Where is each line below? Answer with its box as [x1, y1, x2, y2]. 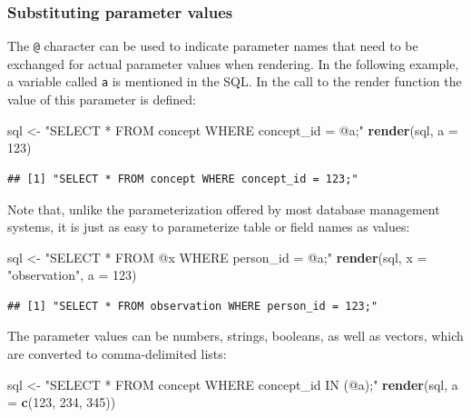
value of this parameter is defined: [7, 90, 196, 109]
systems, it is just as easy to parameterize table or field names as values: [7, 217, 410, 236]
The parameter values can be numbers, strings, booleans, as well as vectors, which [7, 326, 464, 345]
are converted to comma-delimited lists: [7, 344, 227, 363]
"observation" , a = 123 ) [7, 265, 137, 284]
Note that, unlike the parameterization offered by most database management [7, 199, 440, 218]
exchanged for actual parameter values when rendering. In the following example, [7, 54, 459, 73]
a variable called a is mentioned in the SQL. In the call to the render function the [7, 72, 462, 91]
